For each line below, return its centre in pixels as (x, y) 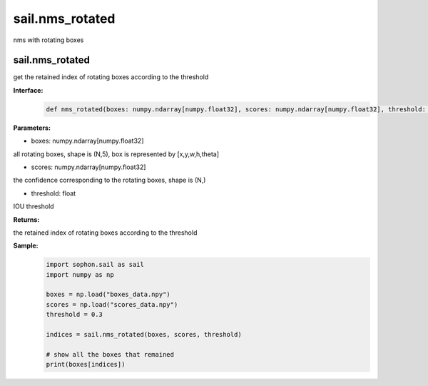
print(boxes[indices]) (86, 365)
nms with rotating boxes (49, 40)
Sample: (26, 245)
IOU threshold (34, 206)
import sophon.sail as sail (95, 265)
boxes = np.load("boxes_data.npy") (108, 295)
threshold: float (53, 193)
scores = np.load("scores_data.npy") (112, 304)
